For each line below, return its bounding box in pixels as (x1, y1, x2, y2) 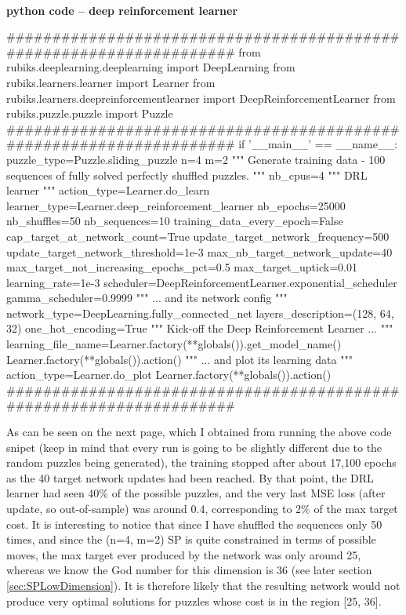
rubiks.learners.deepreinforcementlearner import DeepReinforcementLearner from (6, 89, 396, 106)
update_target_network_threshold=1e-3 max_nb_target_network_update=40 (6, 243, 393, 260)
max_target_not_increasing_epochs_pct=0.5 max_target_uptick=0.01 (6, 259, 357, 275)
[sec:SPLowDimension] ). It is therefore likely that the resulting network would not (6, 577, 401, 593)
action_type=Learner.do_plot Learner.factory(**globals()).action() (6, 366, 332, 383)
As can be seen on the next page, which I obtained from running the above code (6, 424, 392, 440)
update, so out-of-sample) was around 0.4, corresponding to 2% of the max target (6, 500, 398, 516)
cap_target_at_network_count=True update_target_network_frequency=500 (6, 227, 390, 244)
